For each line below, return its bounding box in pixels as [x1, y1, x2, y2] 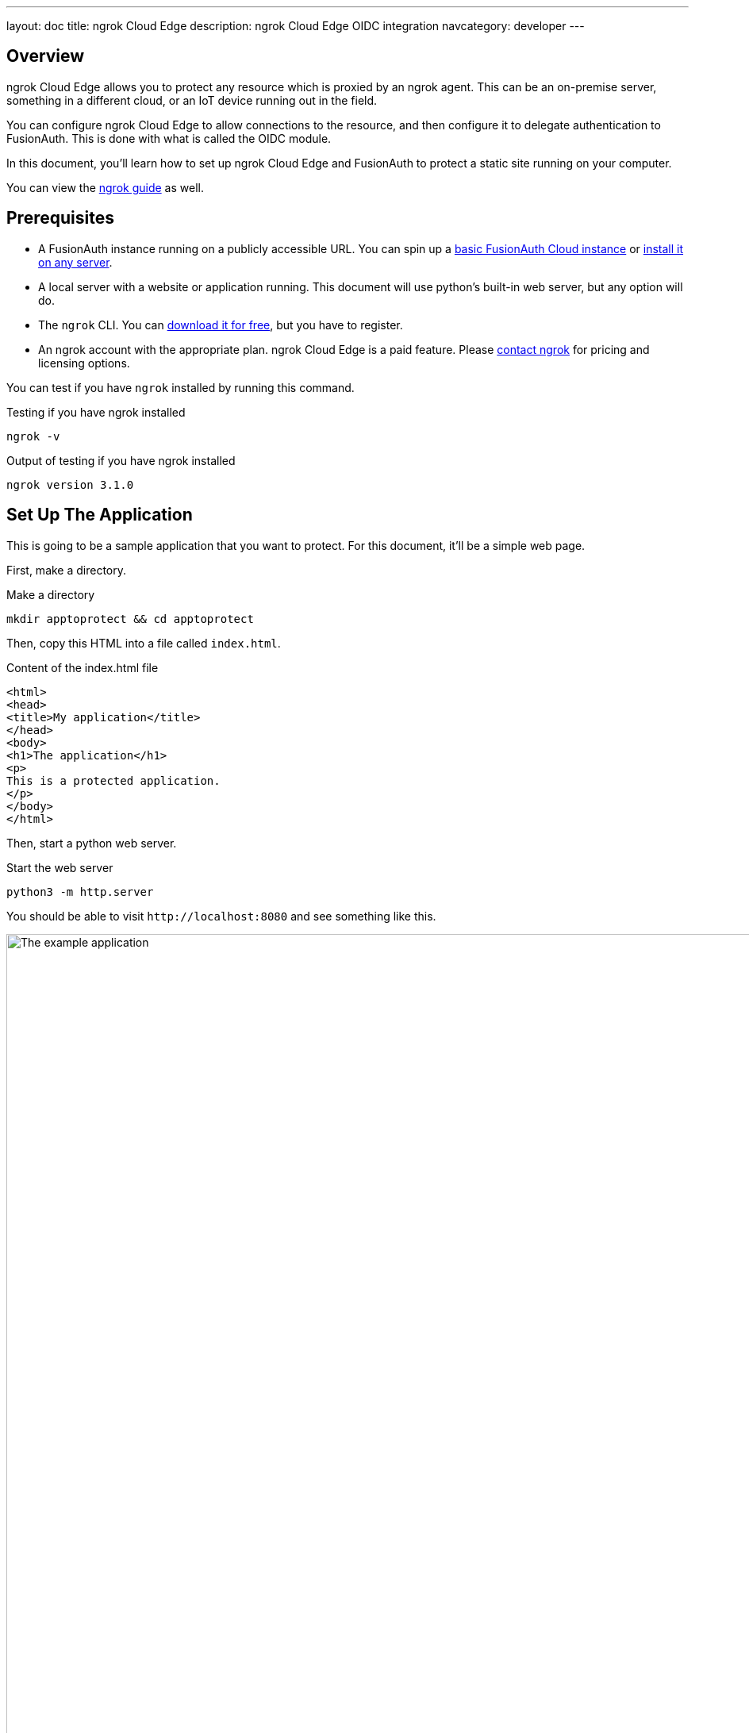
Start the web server [6, 860, 113, 874]
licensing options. [38, 355, 130, 370]
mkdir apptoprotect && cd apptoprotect [6, 612, 254, 625]
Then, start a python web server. [6, 836, 177, 850]
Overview [6, 46, 85, 67]
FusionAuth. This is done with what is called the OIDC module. [6, 131, 332, 145]
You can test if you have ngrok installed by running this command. [6, 380, 355, 394]
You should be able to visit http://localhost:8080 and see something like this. [6, 909, 436, 923]
